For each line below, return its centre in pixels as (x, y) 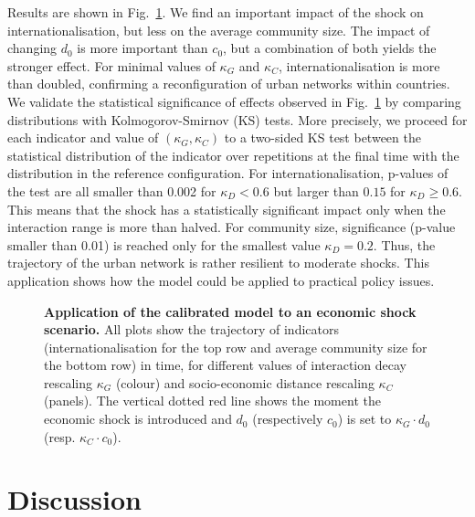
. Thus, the (404, 244)
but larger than (316, 190)
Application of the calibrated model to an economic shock (230, 311)
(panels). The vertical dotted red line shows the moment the (212, 401)
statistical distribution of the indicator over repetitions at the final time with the (233, 155)
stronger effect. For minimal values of (111, 65)
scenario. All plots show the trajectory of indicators (191, 329)
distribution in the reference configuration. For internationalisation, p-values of (228, 173)
